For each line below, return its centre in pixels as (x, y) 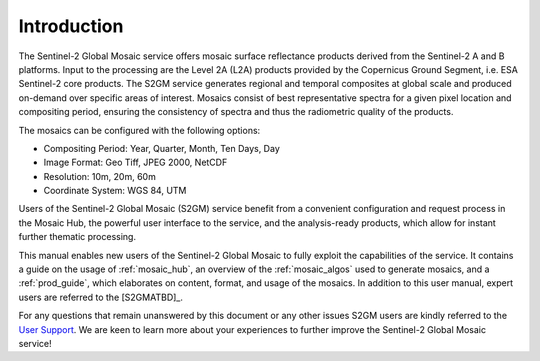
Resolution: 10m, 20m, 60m (100, 176)
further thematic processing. (77, 237)
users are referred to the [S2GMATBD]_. (101, 297)
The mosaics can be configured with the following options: (139, 130)
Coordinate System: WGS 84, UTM (115, 191)
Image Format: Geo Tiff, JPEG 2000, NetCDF (135, 162)
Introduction (71, 26)
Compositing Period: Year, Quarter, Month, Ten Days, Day (161, 148)
